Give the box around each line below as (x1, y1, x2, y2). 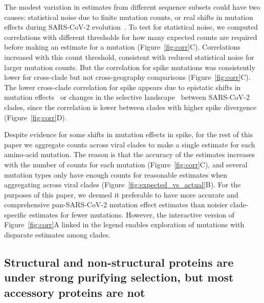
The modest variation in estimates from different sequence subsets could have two (4, 2, 260, 12)
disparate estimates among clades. (4, 229, 111, 240)
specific (4, 209, 27, 220)
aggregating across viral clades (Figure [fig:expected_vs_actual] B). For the (4, 179, 241, 190)
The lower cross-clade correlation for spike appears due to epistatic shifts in (4, 81, 241, 92)
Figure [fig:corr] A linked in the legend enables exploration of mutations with (4, 219, 245, 230)
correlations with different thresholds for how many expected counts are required (4, 31, 257, 42)
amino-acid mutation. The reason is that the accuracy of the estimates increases (4, 149, 255, 160)
